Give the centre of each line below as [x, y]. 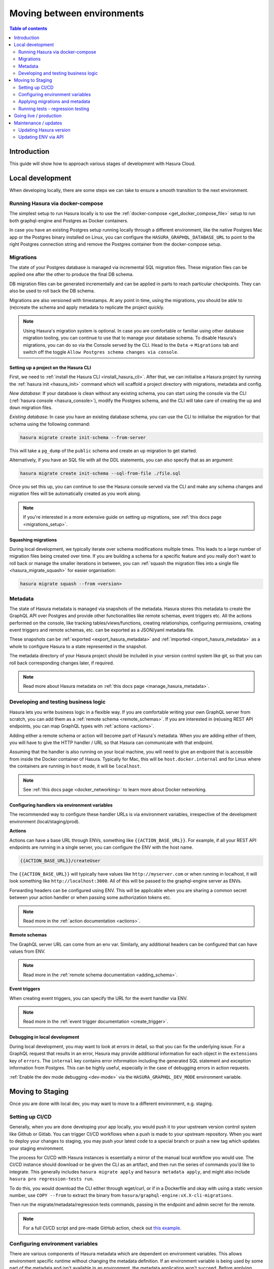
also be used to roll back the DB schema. [52, 291]
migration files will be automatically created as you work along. [75, 494]
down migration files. [31, 407]
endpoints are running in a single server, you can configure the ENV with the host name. [101, 847]
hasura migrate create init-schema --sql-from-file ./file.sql [100, 474]
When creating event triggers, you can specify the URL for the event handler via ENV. [98, 998]
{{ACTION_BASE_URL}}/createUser [60, 861]
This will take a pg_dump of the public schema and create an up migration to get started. [103, 450]
